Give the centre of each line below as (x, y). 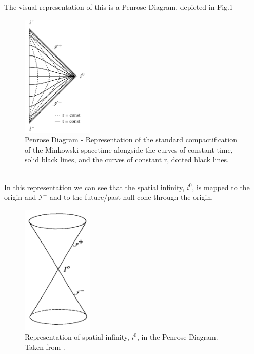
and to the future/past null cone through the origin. (131, 197)
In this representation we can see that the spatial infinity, (94, 187)
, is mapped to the (221, 187)
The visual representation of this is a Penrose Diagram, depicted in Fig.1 (119, 7)
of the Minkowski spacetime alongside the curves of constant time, (129, 149)
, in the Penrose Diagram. (178, 337)
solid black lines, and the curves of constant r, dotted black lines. (127, 160)
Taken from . (45, 347)
